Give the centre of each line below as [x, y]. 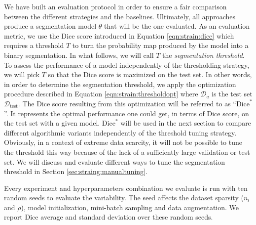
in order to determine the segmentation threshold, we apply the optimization [120, 84]
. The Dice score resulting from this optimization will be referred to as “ [127, 103]
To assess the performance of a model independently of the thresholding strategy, [127, 65]
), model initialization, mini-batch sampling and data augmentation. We [130, 207]
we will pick [22, 74]
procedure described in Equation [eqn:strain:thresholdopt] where [101, 94]
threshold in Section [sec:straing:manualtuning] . [76, 171]
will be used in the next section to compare [186, 123]
